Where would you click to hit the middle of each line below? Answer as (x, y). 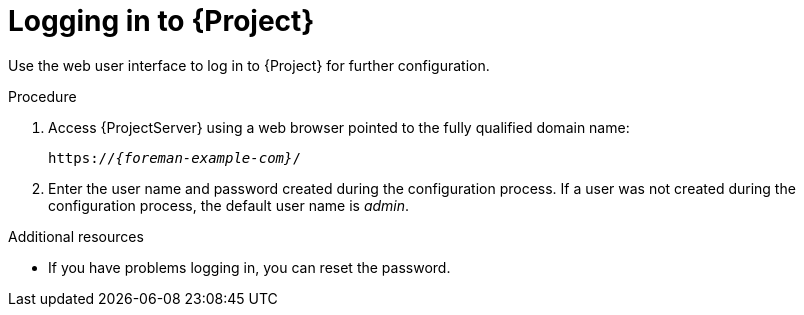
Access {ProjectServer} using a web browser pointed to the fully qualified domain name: (339, 127)
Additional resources (76, 236)
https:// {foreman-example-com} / (174, 157)
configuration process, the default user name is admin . (229, 205)
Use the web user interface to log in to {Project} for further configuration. (249, 65)
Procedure (42, 96)
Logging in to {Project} (161, 21)
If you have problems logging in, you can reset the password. (249, 267)
